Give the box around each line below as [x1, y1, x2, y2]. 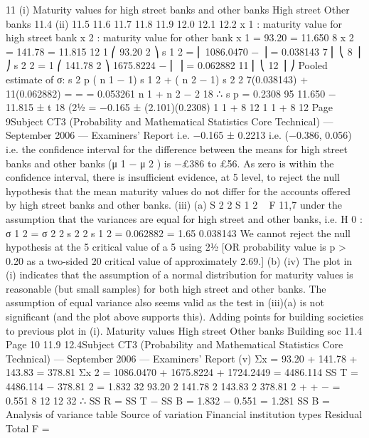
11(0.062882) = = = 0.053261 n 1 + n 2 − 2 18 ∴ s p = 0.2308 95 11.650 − [6, 85, 336, 100]
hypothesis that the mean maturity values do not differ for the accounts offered [6, 183, 351, 198]
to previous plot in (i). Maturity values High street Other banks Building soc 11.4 [6, 323, 363, 338]
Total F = [6, 420, 50, 435]
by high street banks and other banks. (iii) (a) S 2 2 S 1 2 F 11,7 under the [6, 197, 343, 212]
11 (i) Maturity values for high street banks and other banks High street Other [6, 2, 350, 16]
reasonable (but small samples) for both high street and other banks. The [6, 281, 326, 296]
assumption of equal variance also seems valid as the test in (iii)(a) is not [6, 295, 324, 310]
